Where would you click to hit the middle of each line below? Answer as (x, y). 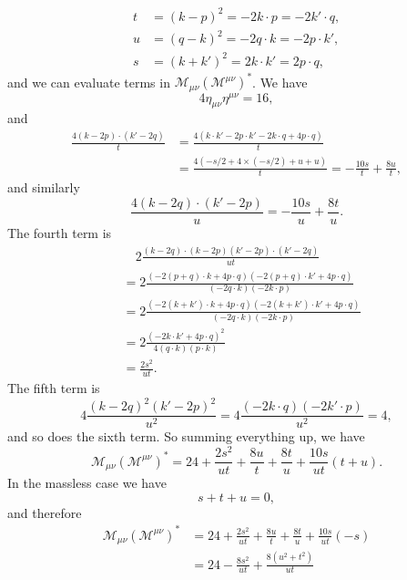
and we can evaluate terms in (89, 82)
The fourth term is (60, 233)
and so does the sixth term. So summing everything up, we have (186, 436)
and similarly (44, 187)
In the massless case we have (87, 483)
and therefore (45, 512)
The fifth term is (54, 388)
